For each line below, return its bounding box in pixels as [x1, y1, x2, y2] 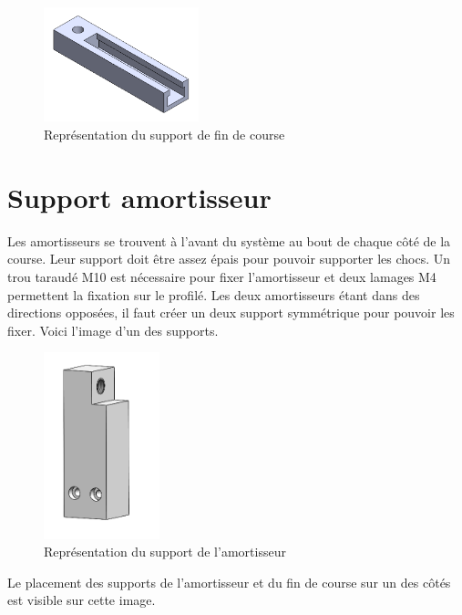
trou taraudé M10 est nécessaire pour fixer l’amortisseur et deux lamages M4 [7, 266, 436, 286]
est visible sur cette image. [7, 590, 156, 610]
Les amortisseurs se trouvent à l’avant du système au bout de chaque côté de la [7, 231, 451, 250]
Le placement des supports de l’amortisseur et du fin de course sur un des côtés [7, 572, 451, 591]
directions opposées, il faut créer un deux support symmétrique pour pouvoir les [7, 303, 455, 322]
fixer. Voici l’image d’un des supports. [7, 320, 219, 339]
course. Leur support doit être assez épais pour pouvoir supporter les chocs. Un [7, 249, 451, 268]
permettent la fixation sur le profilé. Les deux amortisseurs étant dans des [7, 285, 420, 304]
